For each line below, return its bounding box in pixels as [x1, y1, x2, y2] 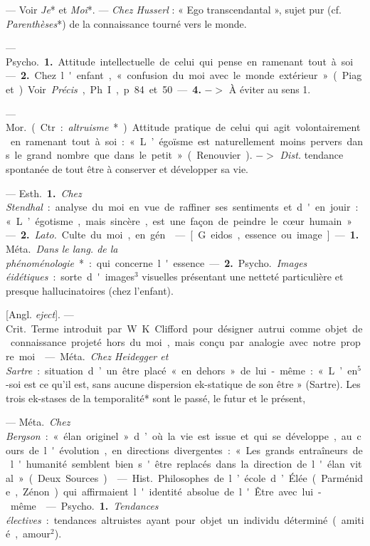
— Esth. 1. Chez [6, 185, 82, 200]
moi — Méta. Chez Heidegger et [18, 349, 169, 364]
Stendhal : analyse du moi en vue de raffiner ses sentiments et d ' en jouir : [6, 199, 359, 214]
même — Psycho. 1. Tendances [10, 498, 159, 513]
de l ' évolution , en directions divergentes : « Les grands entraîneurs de [28, 442, 363, 457]
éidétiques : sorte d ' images [6, 269, 134, 284]
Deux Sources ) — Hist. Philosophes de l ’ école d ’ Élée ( [38, 470, 317, 485]
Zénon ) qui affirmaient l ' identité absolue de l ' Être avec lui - [23, 484, 322, 499]
